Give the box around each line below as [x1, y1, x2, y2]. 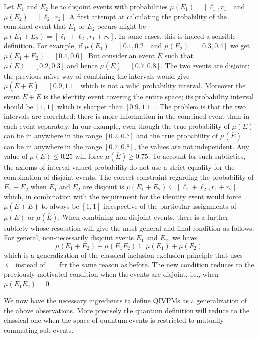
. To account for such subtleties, [148, 151, 246, 161]
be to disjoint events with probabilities [50, 1, 168, 11]
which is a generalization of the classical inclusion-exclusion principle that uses [4, 249, 243, 260]
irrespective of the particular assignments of [103, 201, 236, 211]
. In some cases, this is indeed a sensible [114, 30, 236, 41]
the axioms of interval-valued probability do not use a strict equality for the [4, 162, 235, 172]
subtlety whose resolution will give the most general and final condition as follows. [4, 222, 254, 233]
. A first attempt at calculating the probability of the [65, 11, 227, 21]
